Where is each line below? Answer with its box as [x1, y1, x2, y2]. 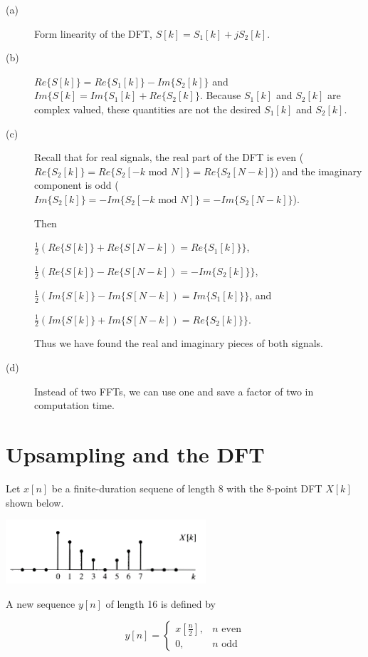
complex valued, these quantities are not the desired [34, 101, 261, 116]
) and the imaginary [274, 163, 362, 178]
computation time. [34, 398, 115, 413]
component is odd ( [34, 177, 119, 192]
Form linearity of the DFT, [34, 26, 152, 41]
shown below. [6, 495, 64, 509]
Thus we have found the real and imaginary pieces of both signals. [34, 336, 323, 351]
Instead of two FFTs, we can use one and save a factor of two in [34, 383, 314, 398]
